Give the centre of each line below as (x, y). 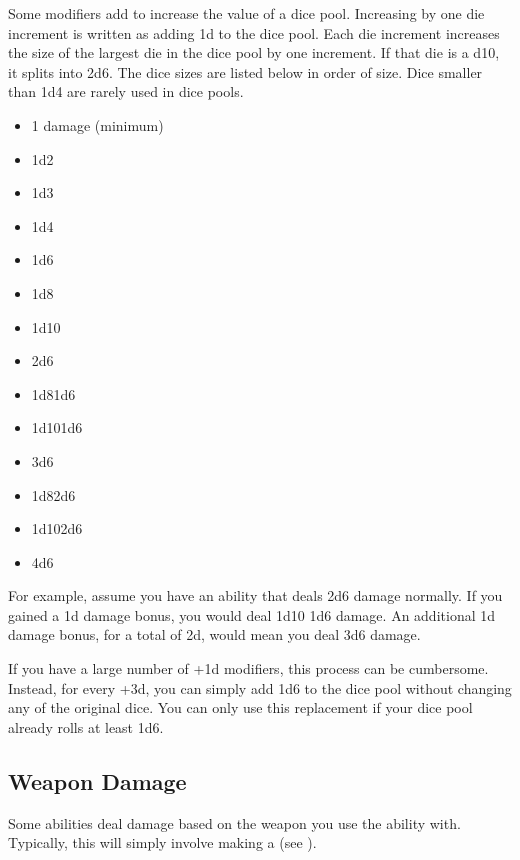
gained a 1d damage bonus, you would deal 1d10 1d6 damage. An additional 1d (252, 614)
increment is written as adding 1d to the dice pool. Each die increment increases (254, 32)
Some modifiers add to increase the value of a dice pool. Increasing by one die (246, 13)
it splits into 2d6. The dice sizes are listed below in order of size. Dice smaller (245, 71)
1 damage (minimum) (97, 124)
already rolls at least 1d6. (86, 726)
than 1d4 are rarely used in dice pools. (126, 91)
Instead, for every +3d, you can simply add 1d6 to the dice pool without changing (260, 687)
